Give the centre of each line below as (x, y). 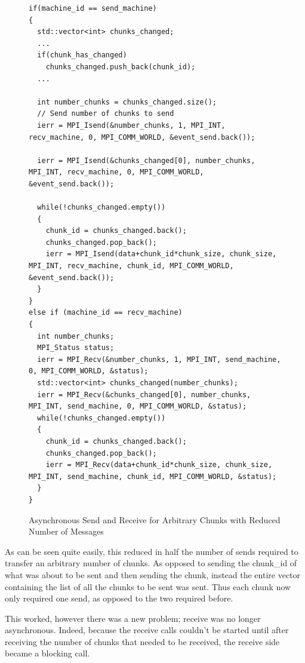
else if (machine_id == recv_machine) (106, 313)
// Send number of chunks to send (106, 114)
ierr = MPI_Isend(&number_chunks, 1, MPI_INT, (131, 125)
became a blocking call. (47, 653)
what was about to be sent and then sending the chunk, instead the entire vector (153, 574)
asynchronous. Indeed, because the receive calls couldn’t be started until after (147, 630)
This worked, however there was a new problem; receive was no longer (133, 618)
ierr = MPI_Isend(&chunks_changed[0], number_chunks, (146, 160)
